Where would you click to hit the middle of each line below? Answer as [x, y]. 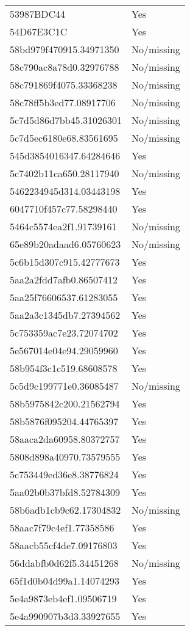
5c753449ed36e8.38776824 [64, 474]
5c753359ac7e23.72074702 [64, 333]
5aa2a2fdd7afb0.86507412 [64, 279]
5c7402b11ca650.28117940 [65, 173]
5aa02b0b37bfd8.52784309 [65, 492]
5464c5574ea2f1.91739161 [63, 226]
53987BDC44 [38, 14]
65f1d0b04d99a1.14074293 [65, 581]
